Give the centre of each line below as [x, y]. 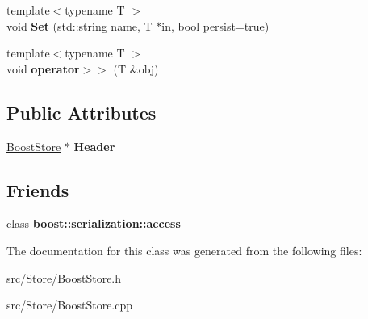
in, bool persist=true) [215, 25]
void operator [43, 68]
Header [94, 146]
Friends [38, 189]
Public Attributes [82, 112]
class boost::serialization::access [94, 223]
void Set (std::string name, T [79, 25]
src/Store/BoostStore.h [64, 277]
